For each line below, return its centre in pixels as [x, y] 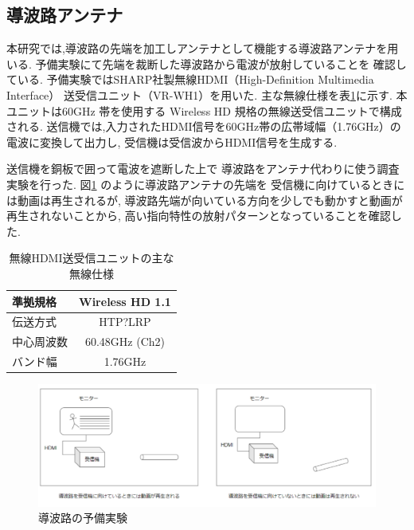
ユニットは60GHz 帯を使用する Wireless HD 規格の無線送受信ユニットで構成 [204, 110]
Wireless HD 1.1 [125, 301]
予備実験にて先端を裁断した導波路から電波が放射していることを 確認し [221, 63]
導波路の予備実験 [83, 518]
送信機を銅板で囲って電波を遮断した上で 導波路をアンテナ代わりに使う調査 [203, 169]
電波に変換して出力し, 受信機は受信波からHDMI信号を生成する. [172, 141]
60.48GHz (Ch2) [125, 342]
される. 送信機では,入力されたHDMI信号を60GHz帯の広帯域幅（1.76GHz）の [204, 126]
